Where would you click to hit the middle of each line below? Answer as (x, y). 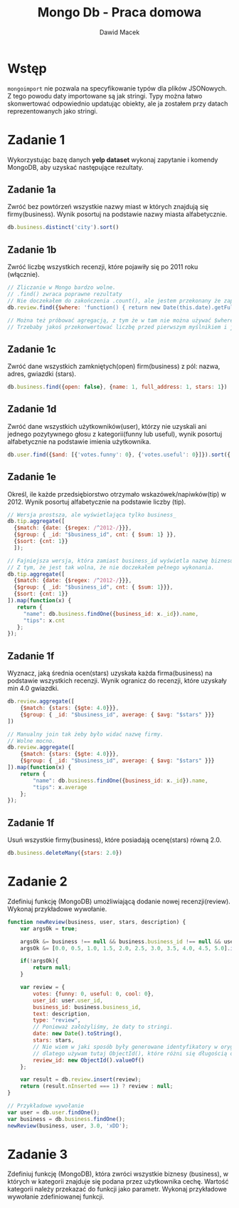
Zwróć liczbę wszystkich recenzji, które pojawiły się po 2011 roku (103, 267)
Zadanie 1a (32, 190)
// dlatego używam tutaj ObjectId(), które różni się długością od (135, 1053)
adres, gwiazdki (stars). (42, 374)
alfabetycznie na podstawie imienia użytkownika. (79, 441)
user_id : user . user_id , (68, 1000)
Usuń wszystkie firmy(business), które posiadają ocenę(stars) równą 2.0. (115, 840)
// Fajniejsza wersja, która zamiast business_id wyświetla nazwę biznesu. (122, 561)
